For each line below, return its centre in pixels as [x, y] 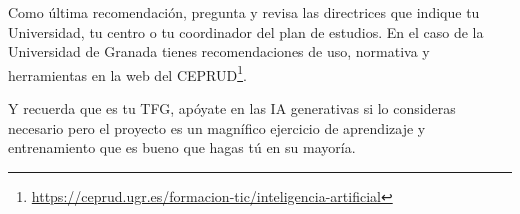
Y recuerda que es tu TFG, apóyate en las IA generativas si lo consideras [232, 108]
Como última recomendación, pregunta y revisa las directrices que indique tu [244, 12]
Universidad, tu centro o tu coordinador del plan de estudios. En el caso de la [246, 31]
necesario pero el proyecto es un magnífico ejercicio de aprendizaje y [217, 127]
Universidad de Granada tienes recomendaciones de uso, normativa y [219, 51]
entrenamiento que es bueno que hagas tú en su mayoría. [182, 147]
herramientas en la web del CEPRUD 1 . [127, 73]
